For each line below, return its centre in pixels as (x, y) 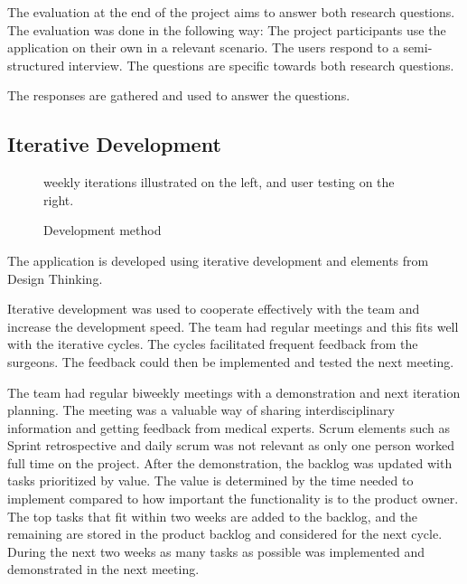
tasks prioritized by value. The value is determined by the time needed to (210, 480)
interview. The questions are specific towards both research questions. (261, 65)
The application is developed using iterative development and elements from (218, 260)
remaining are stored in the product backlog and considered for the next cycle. (225, 534)
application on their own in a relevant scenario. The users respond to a (203, 47)
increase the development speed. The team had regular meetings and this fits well (233, 326)
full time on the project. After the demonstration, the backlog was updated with (230, 462)
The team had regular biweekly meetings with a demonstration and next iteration (234, 392)
